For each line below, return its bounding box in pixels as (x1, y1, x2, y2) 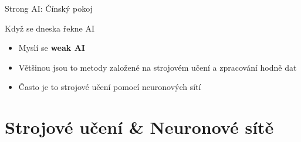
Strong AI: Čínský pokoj (5, 2, 93, 14)
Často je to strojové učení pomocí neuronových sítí (18, 81, 201, 93)
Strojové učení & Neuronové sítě (5, 115, 274, 139)
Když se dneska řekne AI (5, 22, 95, 34)
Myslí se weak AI (18, 41, 85, 54)
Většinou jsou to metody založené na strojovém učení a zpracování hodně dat (18, 61, 297, 73)
